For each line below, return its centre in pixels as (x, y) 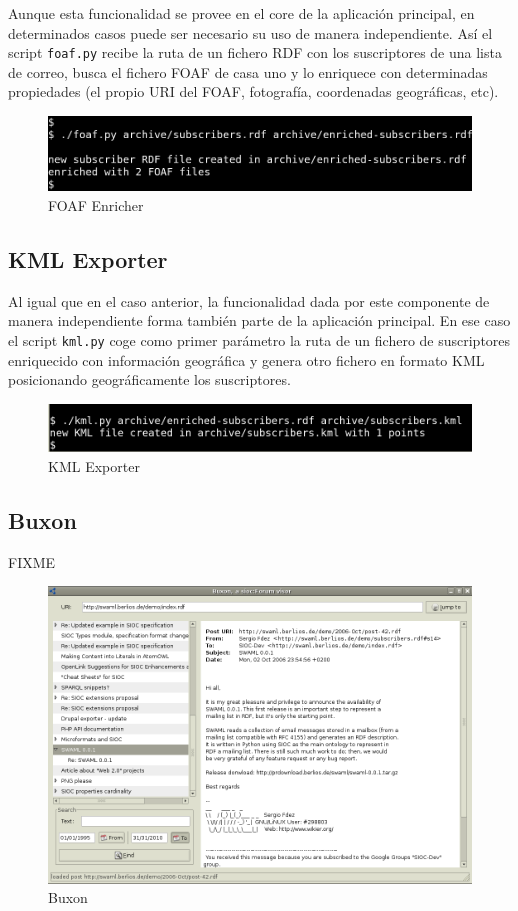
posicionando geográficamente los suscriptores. (149, 379)
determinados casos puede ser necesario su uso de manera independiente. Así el (250, 32)
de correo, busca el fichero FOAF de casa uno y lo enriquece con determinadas (248, 71)
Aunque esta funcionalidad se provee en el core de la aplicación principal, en (241, 13)
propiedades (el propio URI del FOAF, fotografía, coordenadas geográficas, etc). (253, 91)
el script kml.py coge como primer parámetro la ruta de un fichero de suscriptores (259, 340)
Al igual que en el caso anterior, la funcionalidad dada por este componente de (249, 300)
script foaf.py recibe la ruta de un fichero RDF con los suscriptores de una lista (255, 52)
